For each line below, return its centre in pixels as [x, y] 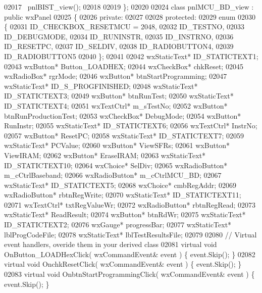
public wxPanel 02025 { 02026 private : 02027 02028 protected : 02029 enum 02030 [130, 16]
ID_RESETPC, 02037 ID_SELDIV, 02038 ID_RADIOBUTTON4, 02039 [119, 46]
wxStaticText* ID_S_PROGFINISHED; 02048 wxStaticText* [101, 86]
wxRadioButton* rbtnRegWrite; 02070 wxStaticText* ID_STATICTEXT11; [123, 195]
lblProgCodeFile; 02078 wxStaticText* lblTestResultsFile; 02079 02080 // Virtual [130, 234]
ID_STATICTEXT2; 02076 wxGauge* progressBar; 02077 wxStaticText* [118, 225]
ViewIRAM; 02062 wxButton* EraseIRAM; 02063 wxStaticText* [105, 155]
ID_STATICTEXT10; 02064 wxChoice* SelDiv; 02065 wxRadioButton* [116, 165]
